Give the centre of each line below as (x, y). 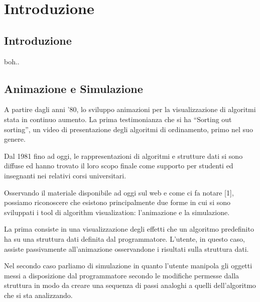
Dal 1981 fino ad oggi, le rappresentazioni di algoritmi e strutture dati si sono (123, 156)
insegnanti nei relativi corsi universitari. (65, 175)
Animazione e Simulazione (74, 88)
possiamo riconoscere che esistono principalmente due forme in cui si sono (117, 202)
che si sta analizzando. (38, 295)
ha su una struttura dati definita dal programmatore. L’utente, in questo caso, (124, 238)
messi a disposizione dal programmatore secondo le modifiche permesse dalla (122, 275)
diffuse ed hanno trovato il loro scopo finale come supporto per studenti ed (119, 166)
